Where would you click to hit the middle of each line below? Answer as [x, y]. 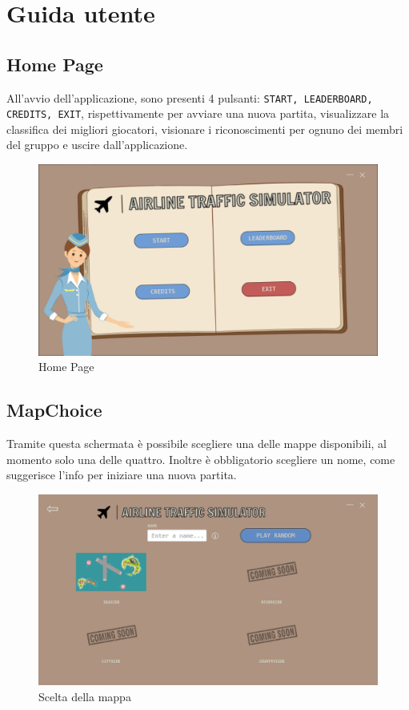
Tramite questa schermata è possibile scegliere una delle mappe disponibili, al [197, 443]
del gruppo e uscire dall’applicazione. [97, 145]
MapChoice [54, 410]
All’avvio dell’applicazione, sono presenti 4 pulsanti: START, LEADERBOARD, [190, 97]
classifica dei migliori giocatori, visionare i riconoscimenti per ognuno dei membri [205, 129]
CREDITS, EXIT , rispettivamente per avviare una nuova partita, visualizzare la [198, 113]
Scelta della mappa [85, 696]
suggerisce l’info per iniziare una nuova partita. [122, 475]
